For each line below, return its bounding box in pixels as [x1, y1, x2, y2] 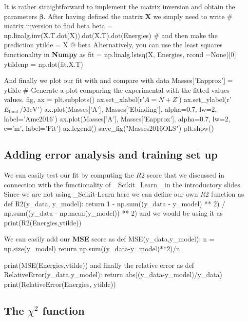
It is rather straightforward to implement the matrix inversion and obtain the [4, 1, 235, 11]
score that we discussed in [147, 169, 225, 180]
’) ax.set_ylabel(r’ [177, 94, 231, 104]
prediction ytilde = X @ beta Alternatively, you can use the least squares [4, 40, 223, 50]
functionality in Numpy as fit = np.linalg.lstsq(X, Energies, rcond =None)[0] [4, 49, 236, 59]
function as [211, 189, 244, 199]
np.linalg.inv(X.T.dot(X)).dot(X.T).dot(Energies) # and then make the [4, 30, 218, 40]
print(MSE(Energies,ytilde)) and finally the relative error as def [4, 260, 194, 270]
